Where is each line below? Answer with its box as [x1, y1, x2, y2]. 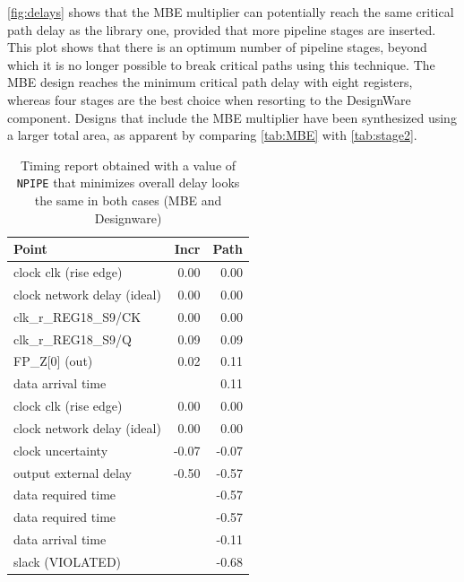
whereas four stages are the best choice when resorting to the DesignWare [7, 90, 411, 109]
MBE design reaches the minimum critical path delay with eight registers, [7, 73, 413, 91]
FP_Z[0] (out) [13, 352, 93, 370]
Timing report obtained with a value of [21, 155, 236, 174]
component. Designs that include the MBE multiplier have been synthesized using [7, 108, 457, 126]
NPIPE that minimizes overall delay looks [16, 173, 240, 192]
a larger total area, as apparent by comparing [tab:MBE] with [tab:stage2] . [7, 126, 417, 144]
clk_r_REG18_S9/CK [13, 307, 142, 326]
